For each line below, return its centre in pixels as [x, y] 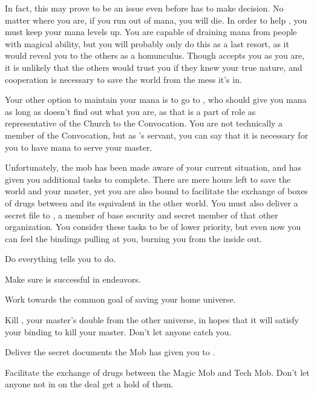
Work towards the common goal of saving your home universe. [120, 299]
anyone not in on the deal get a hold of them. [89, 384]
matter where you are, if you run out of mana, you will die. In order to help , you [156, 20]
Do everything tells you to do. [61, 259]
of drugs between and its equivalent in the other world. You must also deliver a [152, 202]
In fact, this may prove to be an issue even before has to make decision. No [144, 8]
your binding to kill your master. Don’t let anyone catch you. [118, 331]
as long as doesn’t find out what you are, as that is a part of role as [130, 111]
